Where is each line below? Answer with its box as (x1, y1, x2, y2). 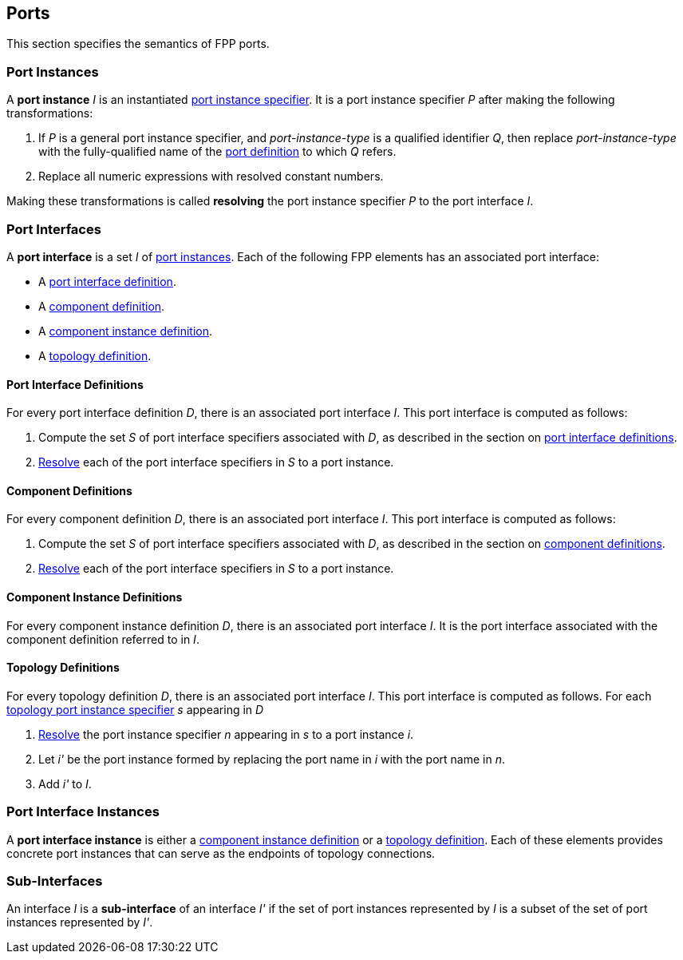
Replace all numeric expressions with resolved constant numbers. (38, 169, 384, 184)
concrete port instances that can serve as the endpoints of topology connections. (6, 846, 436, 860)
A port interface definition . (38, 274, 176, 288)
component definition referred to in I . (6, 632, 199, 646)
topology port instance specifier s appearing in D (6, 702, 264, 716)
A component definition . (38, 299, 165, 313)
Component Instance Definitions (6, 589, 183, 604)
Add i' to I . (38, 776, 92, 791)
